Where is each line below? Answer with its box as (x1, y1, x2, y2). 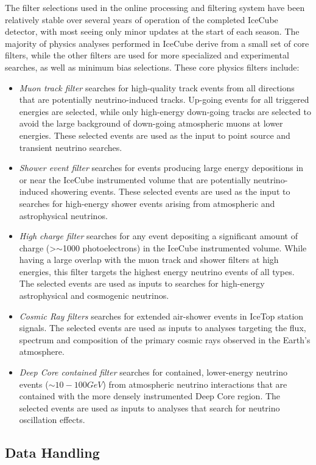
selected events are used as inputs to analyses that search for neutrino (19, 401, 280, 414)
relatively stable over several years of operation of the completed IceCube (5, 13, 278, 26)
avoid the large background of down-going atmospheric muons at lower (19, 117, 283, 130)
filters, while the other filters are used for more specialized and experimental (5, 49, 289, 61)
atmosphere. (19, 345, 65, 358)
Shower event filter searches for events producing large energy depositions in (19, 161, 304, 174)
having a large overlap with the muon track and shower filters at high (19, 253, 279, 266)
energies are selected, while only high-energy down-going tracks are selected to (19, 105, 311, 117)
